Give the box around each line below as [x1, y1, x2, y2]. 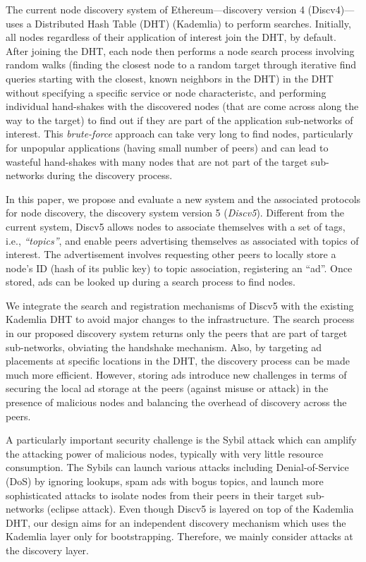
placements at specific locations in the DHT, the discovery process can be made [6, 353, 350, 368]
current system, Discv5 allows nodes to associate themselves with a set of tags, [6, 219, 346, 233]
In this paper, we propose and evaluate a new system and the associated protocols [6, 191, 361, 206]
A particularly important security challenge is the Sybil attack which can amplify [6, 432, 357, 447]
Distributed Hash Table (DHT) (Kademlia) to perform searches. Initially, [35, 16, 351, 30]
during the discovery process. [47, 168, 173, 183]
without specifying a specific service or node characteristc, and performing [6, 85, 327, 99]
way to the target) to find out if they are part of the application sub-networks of [6, 112, 353, 127]
